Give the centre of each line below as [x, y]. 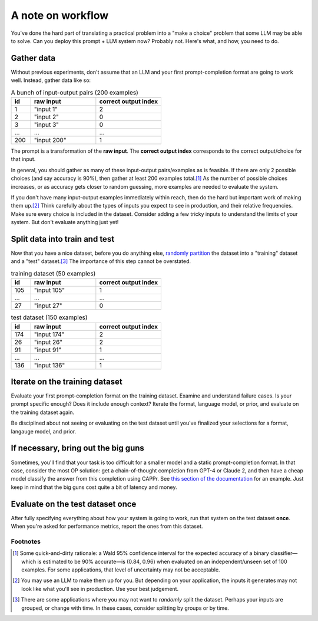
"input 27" [48, 305]
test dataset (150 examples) [49, 317]
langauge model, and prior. [44, 431]
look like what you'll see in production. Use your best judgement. [100, 589]
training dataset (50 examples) [53, 273]
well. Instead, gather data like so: [51, 80]
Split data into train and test [63, 239]
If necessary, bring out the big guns [77, 448]
